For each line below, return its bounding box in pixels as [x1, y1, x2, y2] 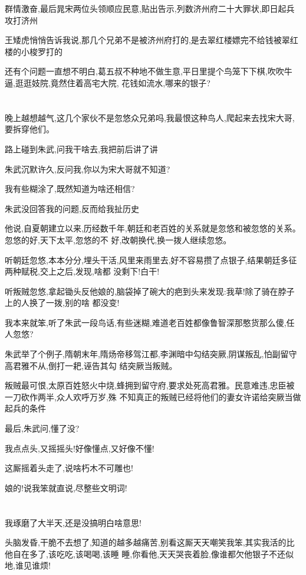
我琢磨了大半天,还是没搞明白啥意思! [5, 516, 142, 528]
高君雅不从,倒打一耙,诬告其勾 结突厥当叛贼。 [5, 359, 177, 371]
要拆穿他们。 [5, 123, 54, 135]
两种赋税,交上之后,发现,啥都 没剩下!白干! [5, 265, 160, 277]
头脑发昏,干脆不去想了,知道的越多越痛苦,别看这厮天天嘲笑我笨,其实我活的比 [5, 536, 295, 548]
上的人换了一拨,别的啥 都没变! [5, 296, 120, 309]
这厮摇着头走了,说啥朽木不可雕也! [5, 462, 133, 474]
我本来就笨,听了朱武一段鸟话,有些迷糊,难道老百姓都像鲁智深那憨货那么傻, [5, 316, 287, 328]
